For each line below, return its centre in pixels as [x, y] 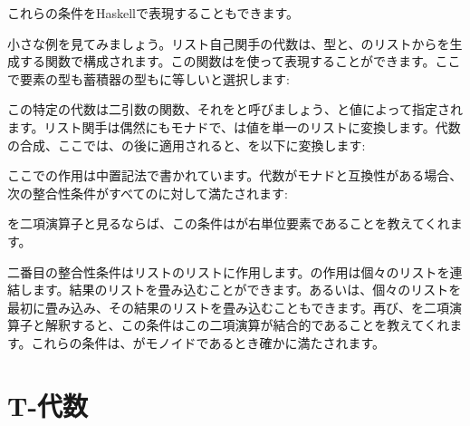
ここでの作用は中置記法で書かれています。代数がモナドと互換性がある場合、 [235, 175]
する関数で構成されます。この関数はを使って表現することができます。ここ [240, 61]
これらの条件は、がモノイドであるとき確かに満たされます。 [208, 342]
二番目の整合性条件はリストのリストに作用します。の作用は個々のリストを [229, 271]
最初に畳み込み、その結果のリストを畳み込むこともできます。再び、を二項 [229, 307]
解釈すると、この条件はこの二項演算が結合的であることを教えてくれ [247, 325]
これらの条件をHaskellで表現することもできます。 [153, 13]
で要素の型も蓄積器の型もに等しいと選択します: [149, 78]
